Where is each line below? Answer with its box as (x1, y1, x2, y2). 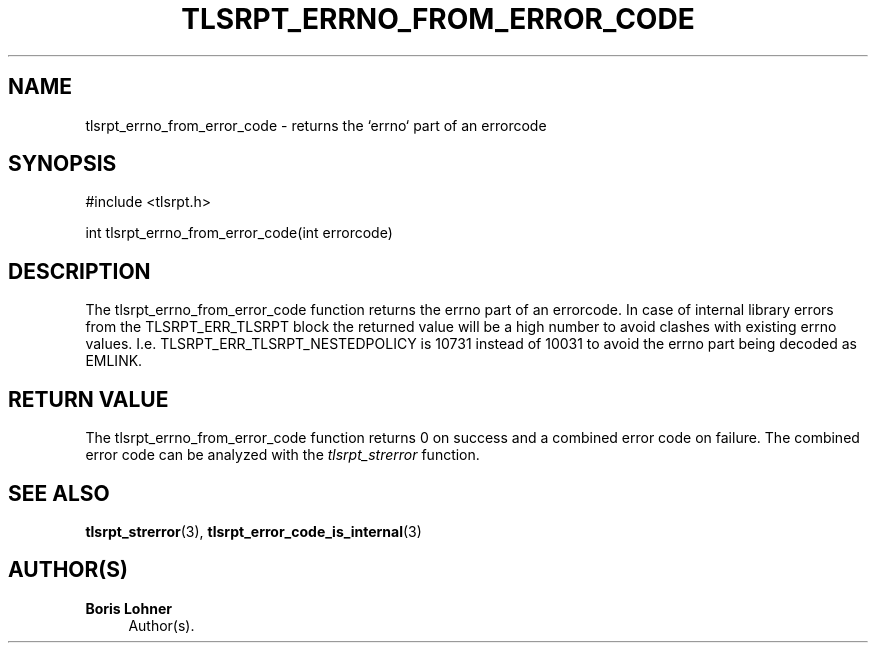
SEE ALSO (8, 480, 110, 506)
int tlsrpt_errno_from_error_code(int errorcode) (85, 224, 393, 242)
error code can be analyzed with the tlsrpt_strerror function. (85, 446, 480, 464)
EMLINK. (85, 352, 143, 370)
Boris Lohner (85, 599, 172, 617)
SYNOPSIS (8, 151, 117, 177)
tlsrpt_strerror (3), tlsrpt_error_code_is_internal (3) (85, 522, 422, 540)
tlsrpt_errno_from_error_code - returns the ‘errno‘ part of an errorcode (85, 116, 547, 134)
